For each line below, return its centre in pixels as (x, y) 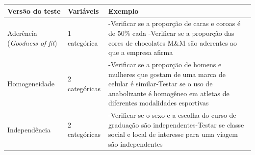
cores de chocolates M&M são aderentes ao (173, 42)
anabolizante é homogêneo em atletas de (169, 93)
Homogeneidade (31, 84)
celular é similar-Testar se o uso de (161, 84)
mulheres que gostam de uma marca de (167, 74)
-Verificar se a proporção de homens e (165, 64)
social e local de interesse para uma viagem (173, 134)
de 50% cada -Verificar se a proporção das (171, 33)
